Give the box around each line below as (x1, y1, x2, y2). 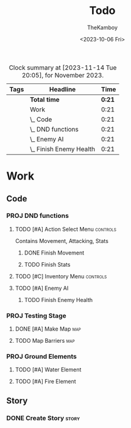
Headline (49, 85, 76, 93)
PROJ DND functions (6, 211, 69, 220)
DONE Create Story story (6, 413, 80, 422)
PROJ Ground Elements (6, 353, 77, 361)
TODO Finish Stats (24, 261, 71, 268)
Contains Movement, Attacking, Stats (15, 237, 108, 244)
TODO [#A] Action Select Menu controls (15, 225, 117, 233)
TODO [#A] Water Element (15, 366, 82, 373)
